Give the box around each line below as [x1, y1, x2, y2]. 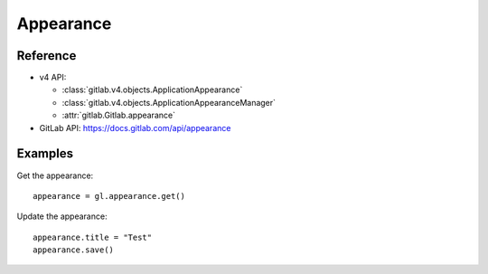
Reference [16, 48, 77, 63]
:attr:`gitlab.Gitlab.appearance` [61, 109, 176, 121]
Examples [16, 146, 74, 162]
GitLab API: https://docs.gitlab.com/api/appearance [39, 122, 231, 133]
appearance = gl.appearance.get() [33, 191, 185, 201]
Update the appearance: [16, 211, 108, 222]
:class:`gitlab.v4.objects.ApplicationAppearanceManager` [61, 97, 276, 108]
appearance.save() [33, 245, 115, 255]
